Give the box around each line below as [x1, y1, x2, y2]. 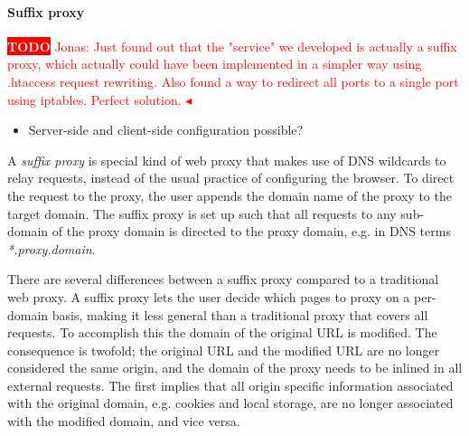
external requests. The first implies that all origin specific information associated [7, 375, 454, 394]
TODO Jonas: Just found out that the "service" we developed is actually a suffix [7, 36, 457, 55]
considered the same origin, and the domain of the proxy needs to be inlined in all [7, 358, 463, 377]
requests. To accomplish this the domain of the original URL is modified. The [7, 323, 437, 342]
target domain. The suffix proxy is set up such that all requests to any [7, 204, 397, 223]
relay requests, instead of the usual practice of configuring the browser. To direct [7, 168, 455, 187]
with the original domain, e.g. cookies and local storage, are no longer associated [7, 393, 454, 412]
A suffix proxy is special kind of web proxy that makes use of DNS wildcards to [7, 150, 446, 169]
